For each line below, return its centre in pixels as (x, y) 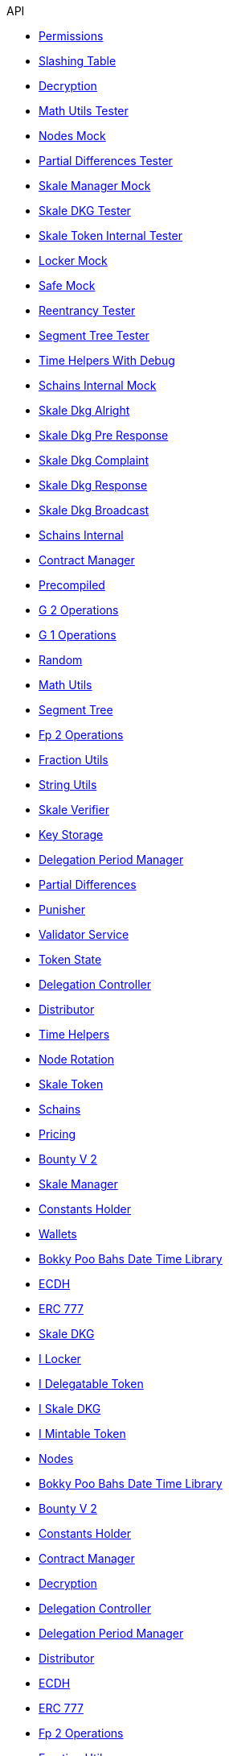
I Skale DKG (70, 1409)
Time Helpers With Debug (107, 360)
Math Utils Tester (84, 111)
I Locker (60, 1359)
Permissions (71, 36)
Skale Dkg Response (93, 485)
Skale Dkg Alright (84, 410)
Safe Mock (67, 285)
